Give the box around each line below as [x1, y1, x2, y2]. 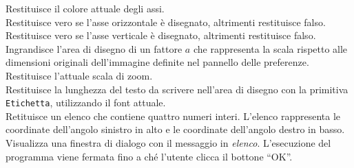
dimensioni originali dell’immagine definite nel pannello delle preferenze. [6, 55, 309, 69]
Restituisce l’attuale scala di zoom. [6, 68, 153, 82]
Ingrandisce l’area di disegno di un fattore [6, 41, 183, 56]
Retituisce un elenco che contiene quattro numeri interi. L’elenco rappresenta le [6, 108, 341, 123]
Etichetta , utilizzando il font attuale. [6, 95, 166, 110]
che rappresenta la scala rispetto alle [193, 41, 348, 56]
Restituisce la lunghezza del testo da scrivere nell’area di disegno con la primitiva [6, 82, 348, 96]
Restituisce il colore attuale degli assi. [6, 1, 165, 15]
